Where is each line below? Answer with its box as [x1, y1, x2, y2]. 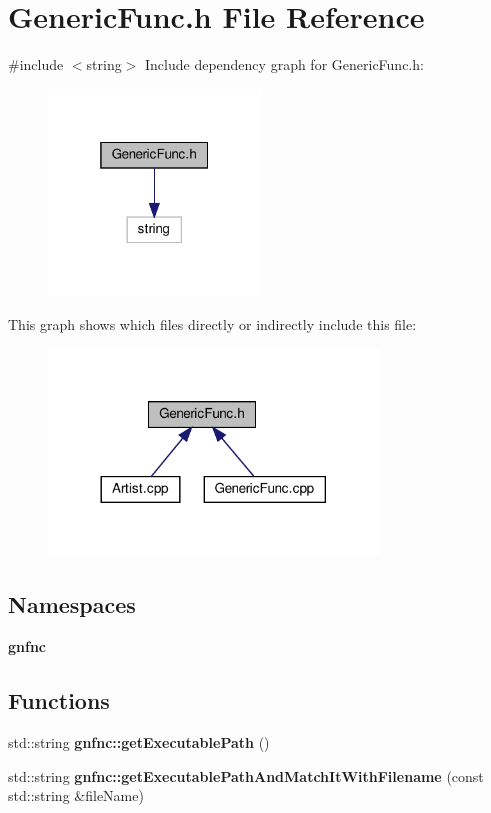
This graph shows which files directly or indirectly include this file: [8, 313, 417, 334]
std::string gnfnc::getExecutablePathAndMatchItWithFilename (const [8, 765, 484, 786]
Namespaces [8, 589, 136, 620]
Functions [8, 685, 110, 716]
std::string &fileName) [8, 785, 144, 806]
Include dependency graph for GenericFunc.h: [145, 54, 424, 75]
